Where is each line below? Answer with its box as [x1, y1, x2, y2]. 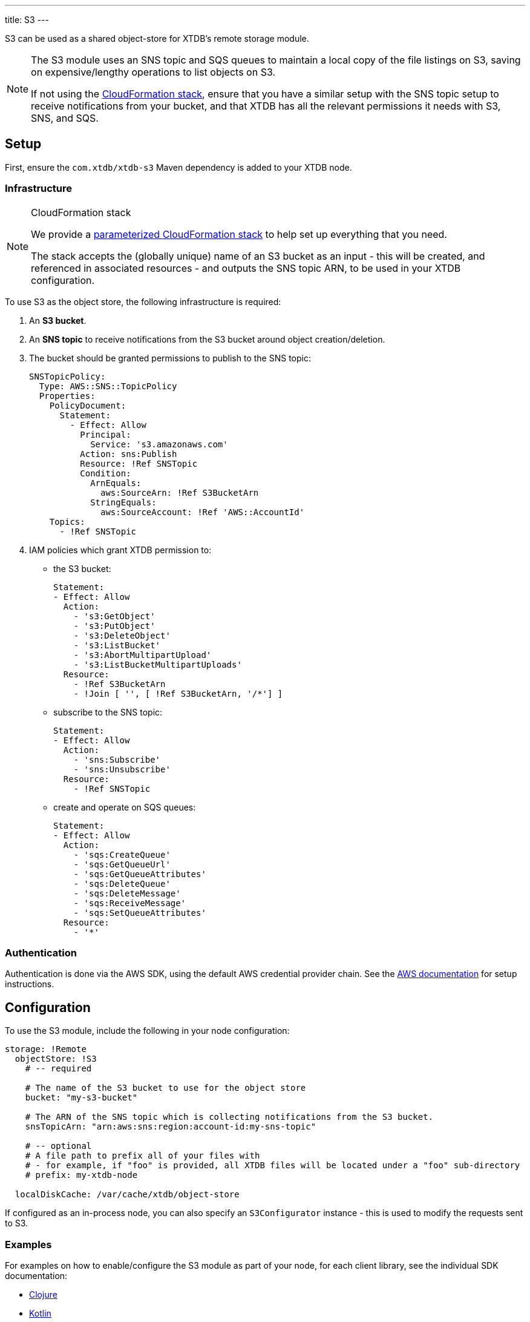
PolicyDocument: [49, 400, 126, 410]
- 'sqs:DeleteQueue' [73, 878, 171, 889]
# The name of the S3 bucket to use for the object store [25, 1083, 306, 1093]
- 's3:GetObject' [73, 611, 155, 621]
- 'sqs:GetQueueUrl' [73, 859, 171, 869]
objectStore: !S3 [15, 1054, 97, 1064]
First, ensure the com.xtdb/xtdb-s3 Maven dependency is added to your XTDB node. [5, 162, 352, 173]
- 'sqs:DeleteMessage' [73, 888, 181, 898]
